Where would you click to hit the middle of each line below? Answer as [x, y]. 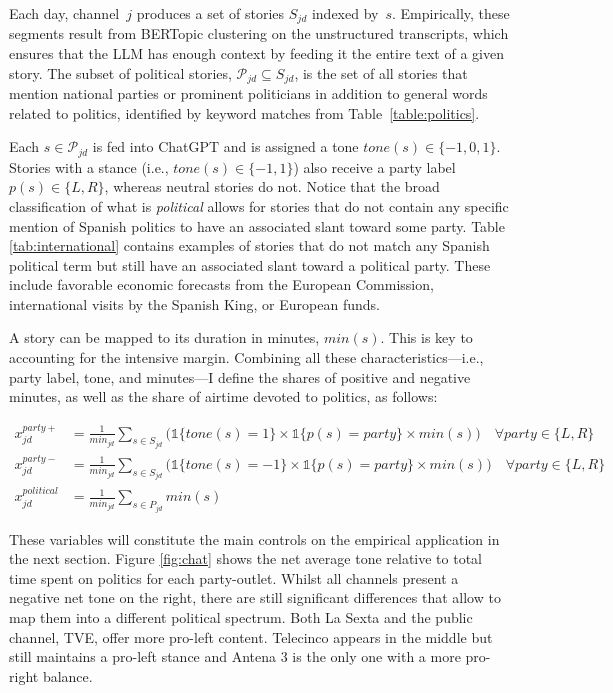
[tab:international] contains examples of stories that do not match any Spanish [249, 245]
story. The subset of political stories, [120, 72]
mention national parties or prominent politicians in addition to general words [248, 93]
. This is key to [426, 337]
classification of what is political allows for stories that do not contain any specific [259, 205]
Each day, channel [64, 13]
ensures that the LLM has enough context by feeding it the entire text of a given [256, 53]
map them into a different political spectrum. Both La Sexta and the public [241, 617]
